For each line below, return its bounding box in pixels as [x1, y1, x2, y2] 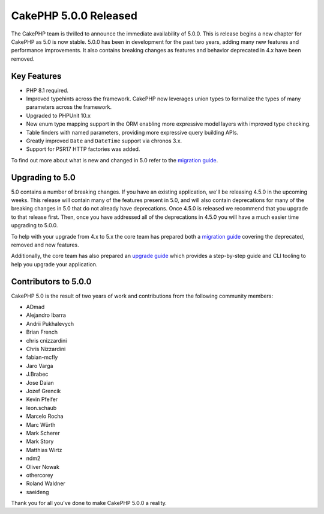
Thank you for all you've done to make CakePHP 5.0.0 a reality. [11, 500, 167, 507]
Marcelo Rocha [26, 412, 64, 420]
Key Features [11, 71, 62, 81]
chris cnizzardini [26, 337, 67, 344]
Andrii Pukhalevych [26, 320, 74, 327]
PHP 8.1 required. [26, 87, 69, 94]
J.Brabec [26, 370, 49, 378]
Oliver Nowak [26, 463, 60, 470]
